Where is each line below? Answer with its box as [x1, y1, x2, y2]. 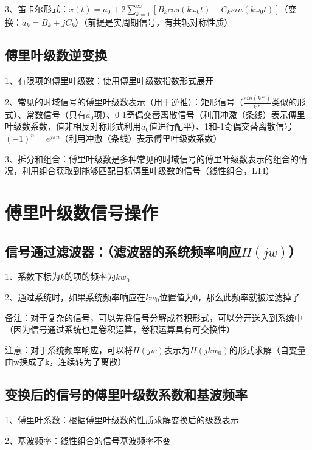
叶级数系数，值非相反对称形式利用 [5, 120, 141, 133]
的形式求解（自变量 [229, 343, 306, 356]
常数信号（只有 [26, 108, 86, 120]
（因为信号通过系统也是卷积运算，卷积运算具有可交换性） [5, 323, 235, 336]
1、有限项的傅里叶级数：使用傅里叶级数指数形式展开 [5, 74, 213, 86]
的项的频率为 [64, 270, 116, 283]
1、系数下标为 [5, 270, 60, 283]
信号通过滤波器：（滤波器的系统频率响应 [5, 241, 241, 260]
